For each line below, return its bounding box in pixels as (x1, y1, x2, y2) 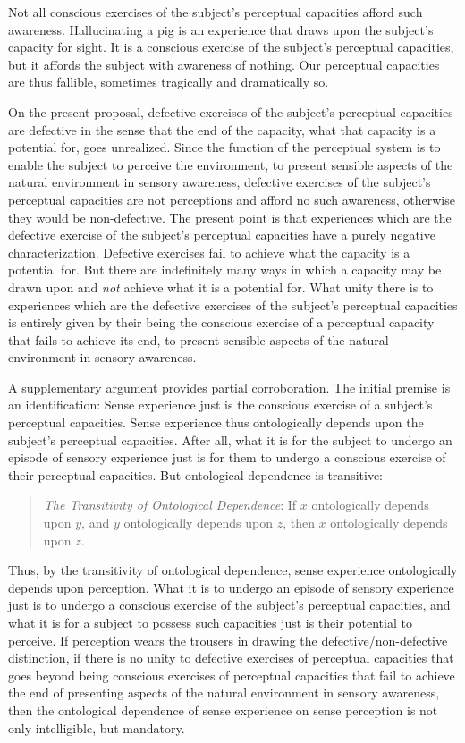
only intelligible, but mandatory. (8, 718, 185, 737)
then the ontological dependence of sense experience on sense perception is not (8, 700, 438, 719)
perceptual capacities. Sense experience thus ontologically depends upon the (8, 413, 424, 432)
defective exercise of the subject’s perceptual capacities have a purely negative (8, 225, 435, 244)
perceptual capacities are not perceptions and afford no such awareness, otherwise (8, 190, 455, 208)
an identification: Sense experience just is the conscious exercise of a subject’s (8, 395, 433, 414)
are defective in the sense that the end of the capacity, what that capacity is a (8, 120, 436, 139)
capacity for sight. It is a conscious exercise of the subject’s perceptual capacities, (8, 38, 454, 56)
